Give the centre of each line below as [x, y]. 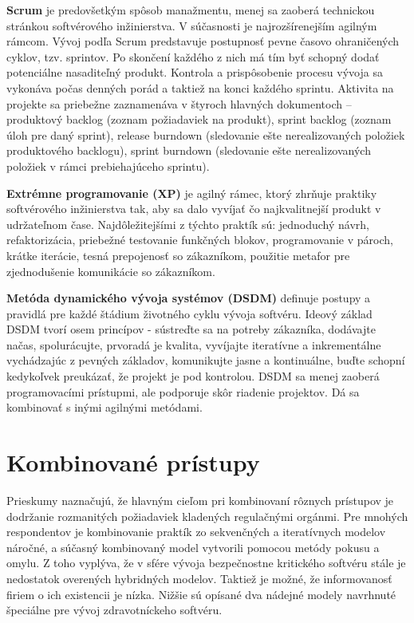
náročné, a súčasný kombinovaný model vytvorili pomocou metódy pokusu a [193, 547]
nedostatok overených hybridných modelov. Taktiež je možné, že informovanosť [199, 578]
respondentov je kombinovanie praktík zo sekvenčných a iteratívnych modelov [196, 532]
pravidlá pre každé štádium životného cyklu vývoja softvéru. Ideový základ [189, 313]
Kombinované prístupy [133, 462]
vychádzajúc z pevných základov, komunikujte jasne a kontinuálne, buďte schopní [206, 360]
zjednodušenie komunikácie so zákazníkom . [111, 271]
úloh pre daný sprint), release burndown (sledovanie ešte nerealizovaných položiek [206, 134]
